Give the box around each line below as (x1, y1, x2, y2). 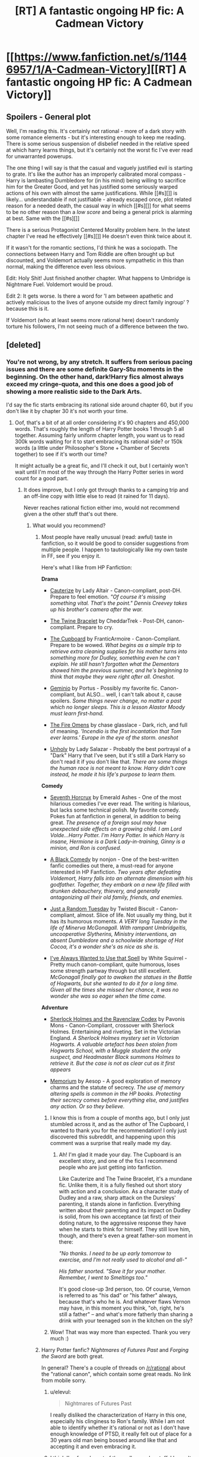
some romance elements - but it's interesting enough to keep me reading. (6, 134, 186, 141)
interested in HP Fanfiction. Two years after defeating (50, 868, 181, 875)
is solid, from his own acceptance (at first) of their (59, 1213, 181, 1220)
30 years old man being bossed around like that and (50, 1436, 178, 1443)
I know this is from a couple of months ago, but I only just (50, 1114, 190, 1121)
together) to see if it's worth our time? (14, 450, 108, 458)
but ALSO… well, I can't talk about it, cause (76, 690, 182, 698)
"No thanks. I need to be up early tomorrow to (59, 1250, 172, 1257)
